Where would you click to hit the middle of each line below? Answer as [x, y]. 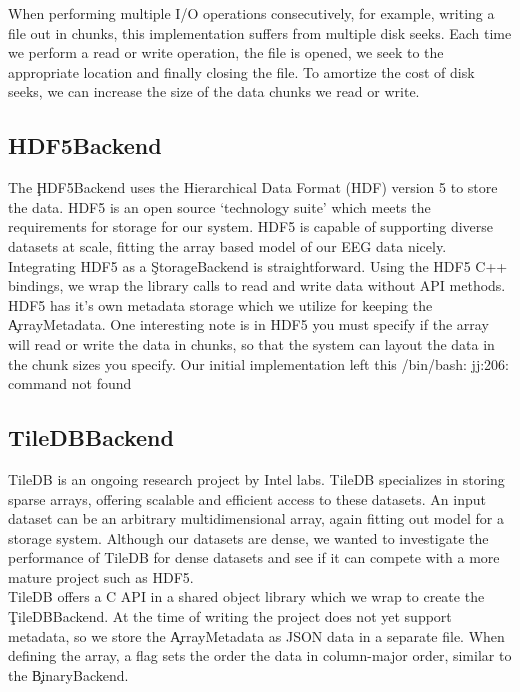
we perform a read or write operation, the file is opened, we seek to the [226, 52]
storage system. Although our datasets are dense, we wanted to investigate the [248, 537]
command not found [70, 383]
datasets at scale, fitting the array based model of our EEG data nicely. [227, 245]
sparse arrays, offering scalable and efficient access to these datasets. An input [247, 498]
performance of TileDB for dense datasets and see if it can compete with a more [254, 557]
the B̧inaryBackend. [68, 674]
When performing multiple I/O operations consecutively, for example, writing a [251, 13]
